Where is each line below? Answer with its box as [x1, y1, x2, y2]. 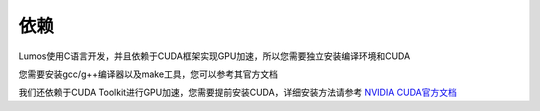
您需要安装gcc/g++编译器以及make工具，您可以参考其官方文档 [18, 68, 279, 80]
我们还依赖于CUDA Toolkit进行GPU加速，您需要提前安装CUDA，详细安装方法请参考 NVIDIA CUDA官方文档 [18, 86, 457, 99]
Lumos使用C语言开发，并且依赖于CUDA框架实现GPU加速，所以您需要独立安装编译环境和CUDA [18, 50, 411, 62]
